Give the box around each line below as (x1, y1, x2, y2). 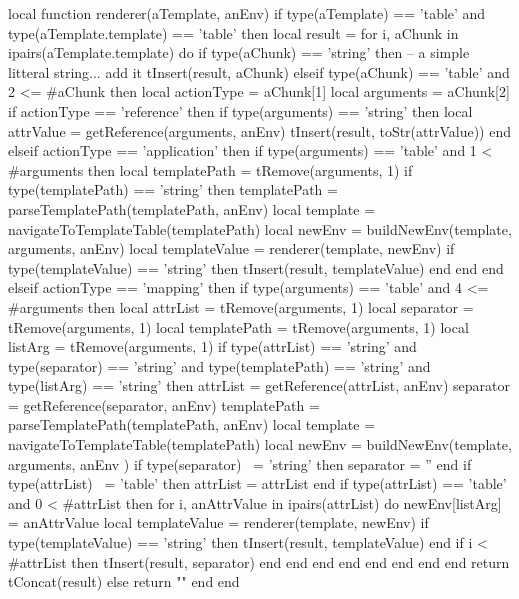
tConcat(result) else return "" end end (8, 571, 240, 592)
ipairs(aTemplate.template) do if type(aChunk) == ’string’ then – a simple (8, 42, 470, 63)
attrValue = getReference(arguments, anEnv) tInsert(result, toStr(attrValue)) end (8, 120, 511, 141)
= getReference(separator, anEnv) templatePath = (8, 394, 320, 415)
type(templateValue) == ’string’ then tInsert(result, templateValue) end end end (8, 257, 504, 278)
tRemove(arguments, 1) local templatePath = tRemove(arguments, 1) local (8, 316, 469, 337)
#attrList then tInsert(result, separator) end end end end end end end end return (8, 551, 510, 572)
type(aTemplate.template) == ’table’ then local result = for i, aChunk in (8, 22, 459, 43)
